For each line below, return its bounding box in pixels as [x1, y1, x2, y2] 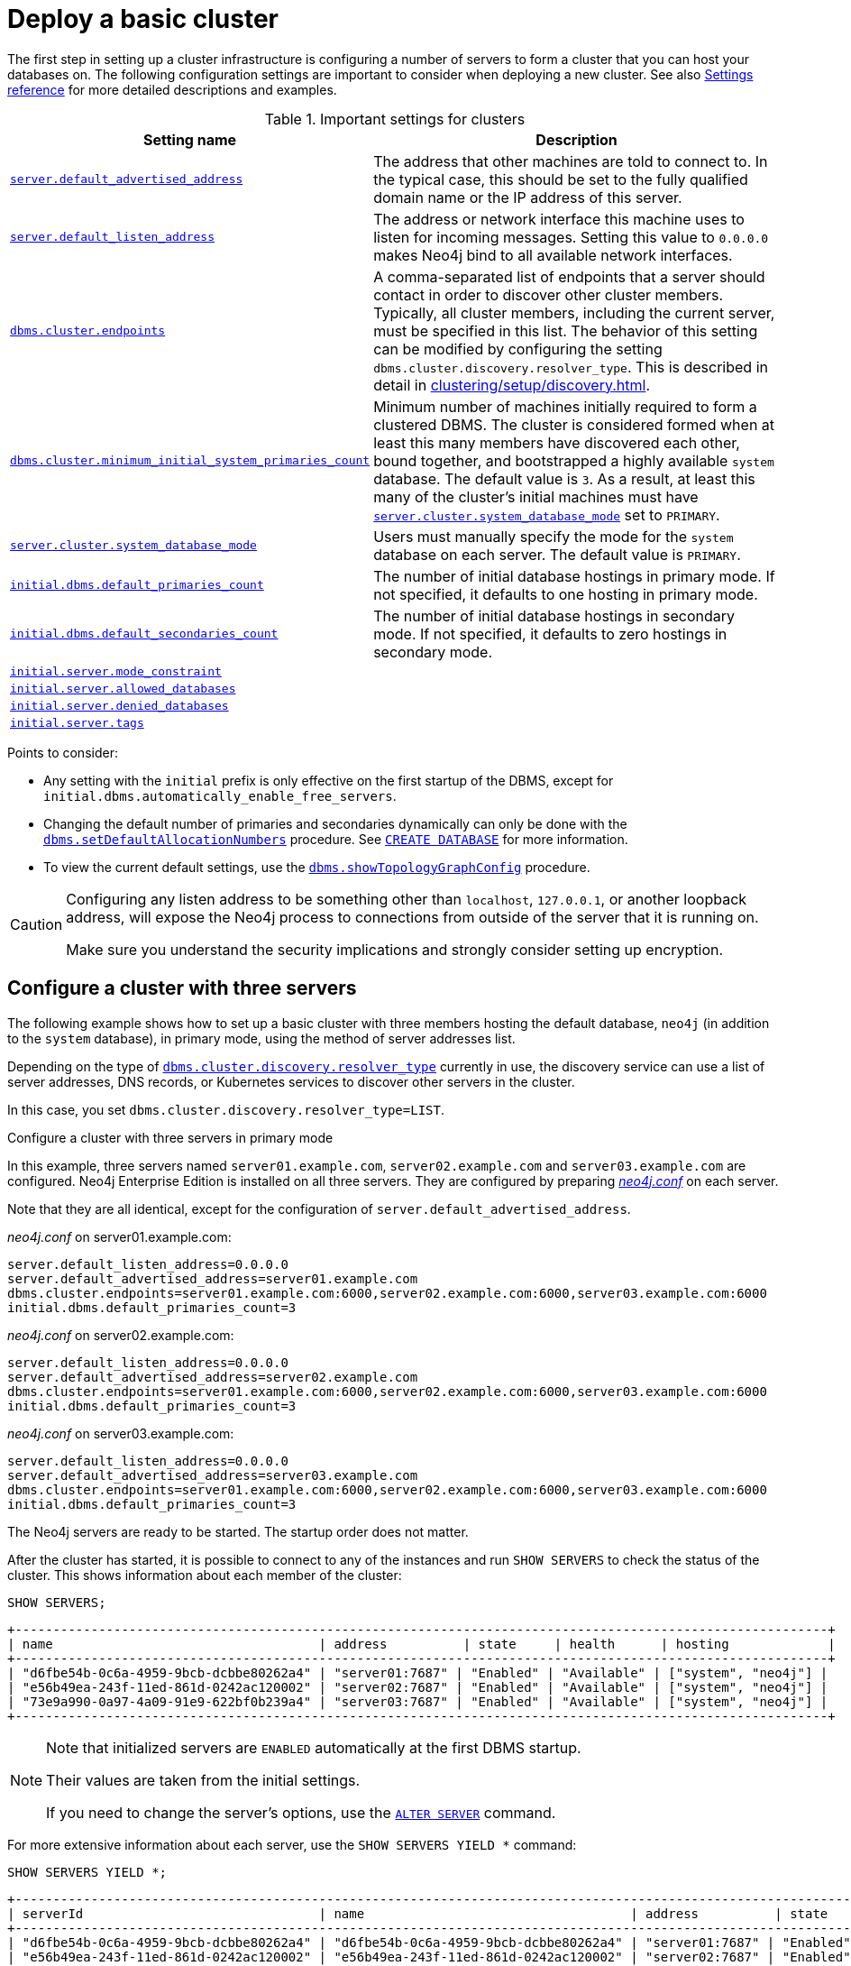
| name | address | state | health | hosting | [7, 1636, 836, 1651]
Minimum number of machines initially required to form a [373, 397, 757, 416]
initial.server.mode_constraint [10, 664, 222, 678]
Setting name [143, 130, 237, 149]
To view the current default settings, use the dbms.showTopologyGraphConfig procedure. [43, 859, 590, 875]
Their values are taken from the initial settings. [46, 1770, 361, 1789]
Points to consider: [7, 744, 118, 760]
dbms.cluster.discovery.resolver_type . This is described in [373, 357, 768, 376]
